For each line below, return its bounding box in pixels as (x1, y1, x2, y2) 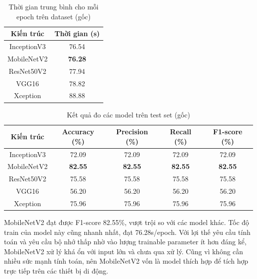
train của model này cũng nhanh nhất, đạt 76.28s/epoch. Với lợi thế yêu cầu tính (4, 226, 251, 237)
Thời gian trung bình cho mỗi (8, 1, 99, 11)
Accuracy (62, 126, 94, 137)
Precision (116, 126, 148, 137)
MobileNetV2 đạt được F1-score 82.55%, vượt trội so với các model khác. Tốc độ (4, 217, 249, 227)
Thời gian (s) (54, 28, 100, 39)
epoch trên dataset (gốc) (16, 11, 91, 21)
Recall (170, 126, 192, 137)
